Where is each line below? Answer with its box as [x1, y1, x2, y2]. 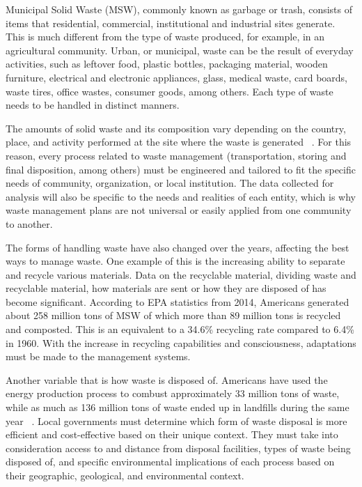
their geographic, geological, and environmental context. [6, 468, 244, 482]
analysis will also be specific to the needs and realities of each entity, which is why [6, 189, 356, 203]
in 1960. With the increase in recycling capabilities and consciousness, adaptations [6, 335, 356, 350]
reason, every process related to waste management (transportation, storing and [6, 148, 347, 162]
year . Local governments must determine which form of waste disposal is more [6, 413, 347, 428]
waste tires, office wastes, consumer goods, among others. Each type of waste [6, 84, 333, 98]
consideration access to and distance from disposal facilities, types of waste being [6, 440, 351, 455]
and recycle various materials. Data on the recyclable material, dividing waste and [6, 267, 356, 281]
